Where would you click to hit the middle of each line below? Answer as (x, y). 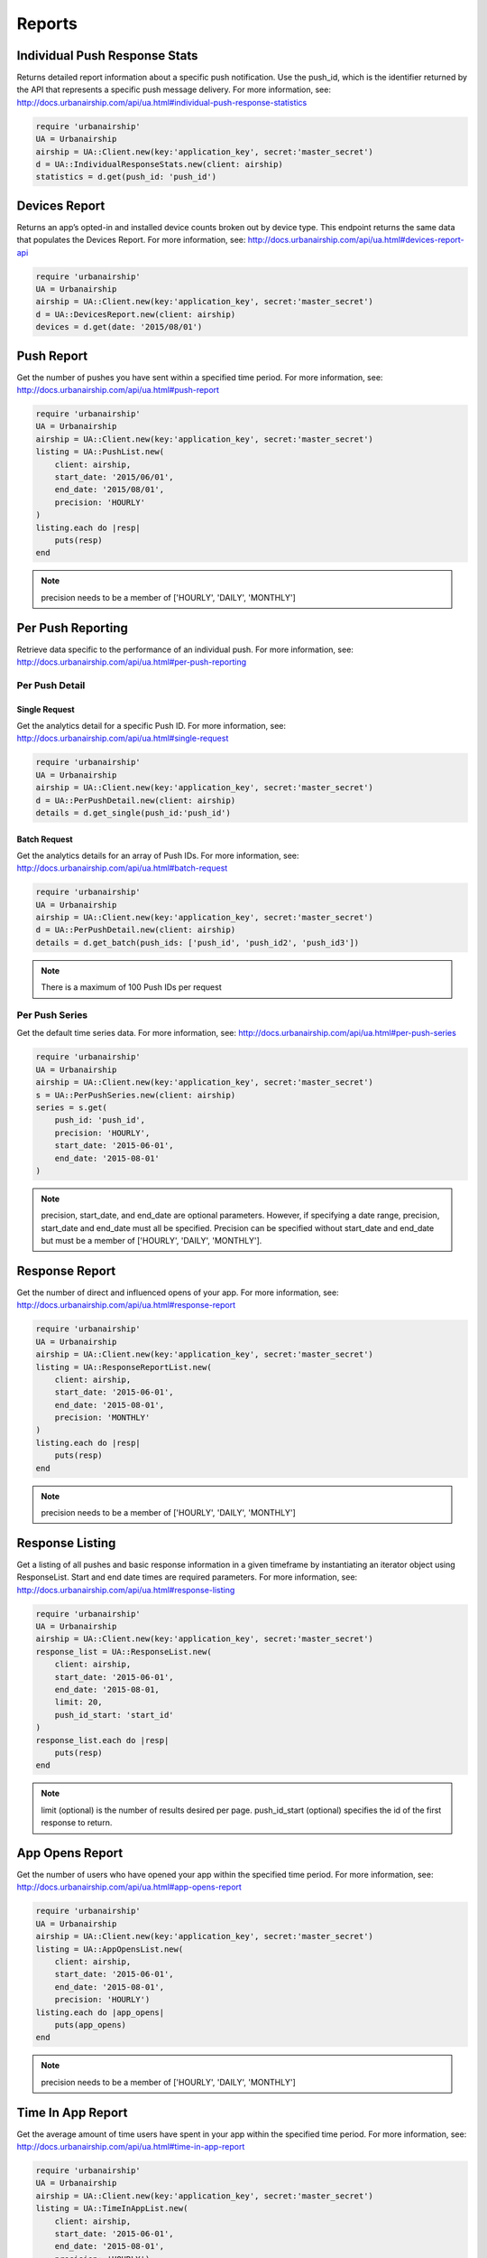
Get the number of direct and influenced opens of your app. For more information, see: (178, 1292)
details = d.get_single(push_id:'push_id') (133, 812)
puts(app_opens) (90, 2025)
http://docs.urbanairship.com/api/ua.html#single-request (123, 738)
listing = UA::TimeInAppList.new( (112, 2209)
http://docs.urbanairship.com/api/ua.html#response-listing (126, 1590)
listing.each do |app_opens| (100, 2012)
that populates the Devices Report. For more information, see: (131, 240)
